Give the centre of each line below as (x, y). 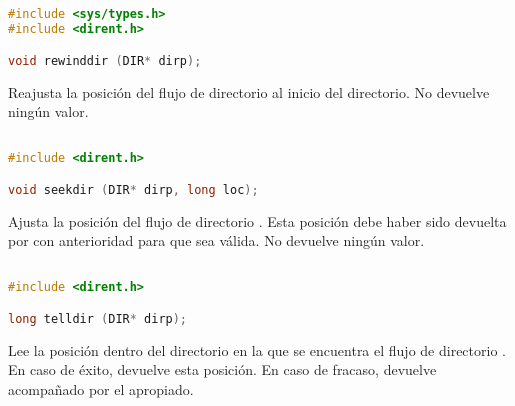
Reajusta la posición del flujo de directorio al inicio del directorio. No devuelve (249, 91)
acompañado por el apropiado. (101, 388)
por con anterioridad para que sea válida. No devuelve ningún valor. (216, 240)
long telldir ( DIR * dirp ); (98, 318)
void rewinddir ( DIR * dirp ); (105, 60)
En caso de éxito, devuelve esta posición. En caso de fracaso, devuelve (222, 369)
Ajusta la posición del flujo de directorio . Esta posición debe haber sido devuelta (257, 220)
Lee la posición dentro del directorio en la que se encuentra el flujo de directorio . (257, 349)
